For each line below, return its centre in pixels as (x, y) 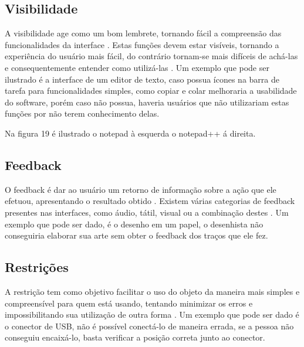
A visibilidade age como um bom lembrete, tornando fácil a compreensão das (143, 33)
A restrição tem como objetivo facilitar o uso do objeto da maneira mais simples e (152, 291)
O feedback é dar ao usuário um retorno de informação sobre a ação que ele (141, 189)
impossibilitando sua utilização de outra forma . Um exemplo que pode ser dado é (152, 314)
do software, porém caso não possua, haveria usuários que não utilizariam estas (147, 102)
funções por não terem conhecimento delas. (82, 113)
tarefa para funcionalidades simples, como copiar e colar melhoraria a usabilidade (151, 91)
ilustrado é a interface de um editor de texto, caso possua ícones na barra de (142, 79)
